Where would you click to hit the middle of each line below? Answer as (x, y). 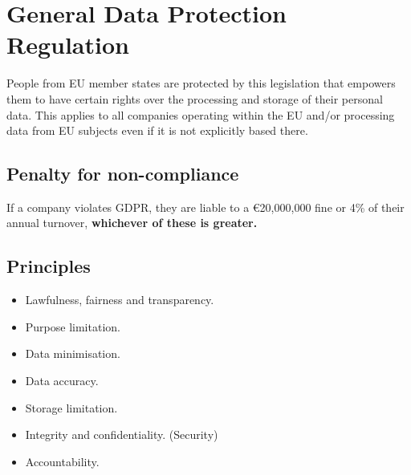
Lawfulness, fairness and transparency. (120, 300)
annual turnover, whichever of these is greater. (132, 223)
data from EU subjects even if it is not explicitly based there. (157, 130)
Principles (49, 266)
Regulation (68, 45)
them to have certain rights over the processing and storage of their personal (195, 98)
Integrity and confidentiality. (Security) (122, 434)
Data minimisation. (73, 353)
